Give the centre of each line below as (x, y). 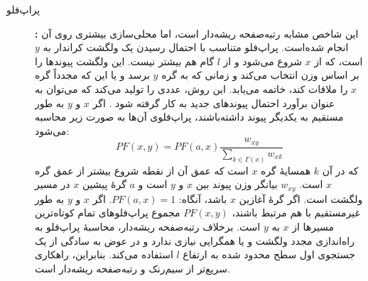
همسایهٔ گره (286, 170)
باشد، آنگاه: (203, 198)
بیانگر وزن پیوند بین (237, 184)
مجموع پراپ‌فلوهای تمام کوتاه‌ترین (108, 213)
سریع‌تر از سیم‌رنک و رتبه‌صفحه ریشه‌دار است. (132, 268)
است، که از (339, 61)
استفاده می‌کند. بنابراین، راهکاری (104, 254)
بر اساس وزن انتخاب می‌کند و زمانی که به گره (260, 75)
